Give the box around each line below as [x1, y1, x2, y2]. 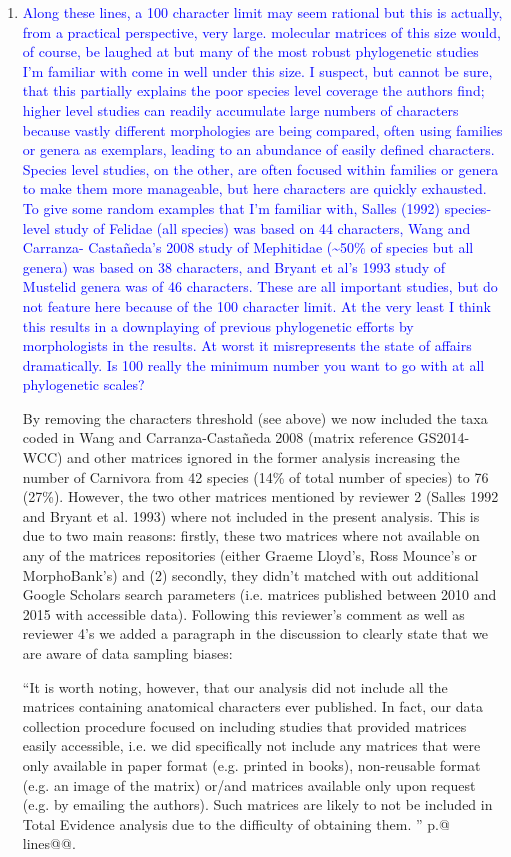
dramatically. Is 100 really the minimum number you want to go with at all [22, 354, 485, 375]
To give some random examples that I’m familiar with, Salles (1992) [22, 197, 440, 218]
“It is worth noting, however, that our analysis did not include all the [22, 676, 448, 697]
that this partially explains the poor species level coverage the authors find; [22, 80, 485, 101]
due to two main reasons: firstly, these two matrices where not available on [22, 525, 480, 546]
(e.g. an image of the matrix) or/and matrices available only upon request [22, 774, 476, 795]
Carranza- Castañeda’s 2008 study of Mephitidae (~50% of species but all [22, 237, 474, 258]
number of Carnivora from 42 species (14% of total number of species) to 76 [22, 466, 489, 487]
